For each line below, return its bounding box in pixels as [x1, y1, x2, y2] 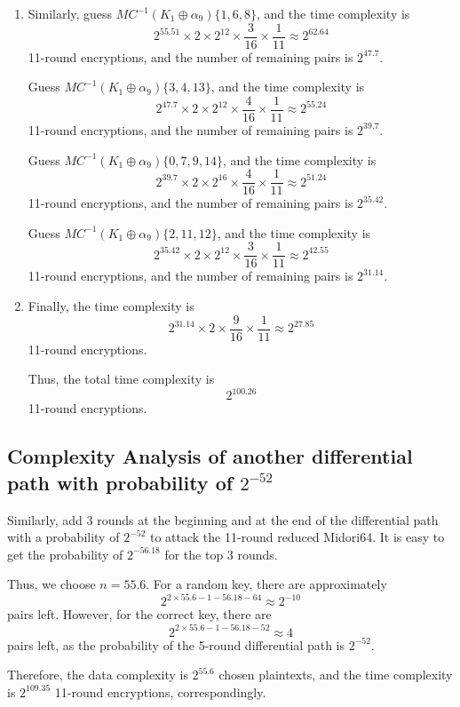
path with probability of [7, 468, 234, 496]
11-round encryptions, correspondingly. [54, 682, 266, 701]
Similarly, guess [28, 4, 113, 22]
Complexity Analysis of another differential [7, 442, 413, 470]
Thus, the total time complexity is [28, 369, 215, 388]
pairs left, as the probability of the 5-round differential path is [7, 635, 345, 654]
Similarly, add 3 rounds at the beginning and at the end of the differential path [7, 510, 439, 528]
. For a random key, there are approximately [146, 575, 387, 593]
